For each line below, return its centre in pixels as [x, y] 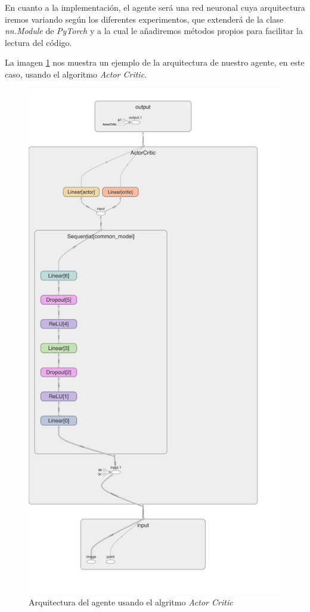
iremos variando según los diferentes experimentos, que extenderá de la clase [144, 19]
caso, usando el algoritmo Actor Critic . [76, 74]
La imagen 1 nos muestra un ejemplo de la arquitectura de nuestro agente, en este [155, 62]
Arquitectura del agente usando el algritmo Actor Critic [131, 602]
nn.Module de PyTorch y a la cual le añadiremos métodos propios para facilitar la [154, 31]
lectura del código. [38, 42]
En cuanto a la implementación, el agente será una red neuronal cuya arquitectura [155, 7]
